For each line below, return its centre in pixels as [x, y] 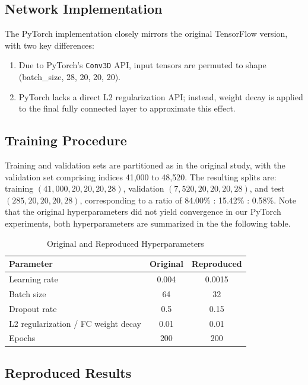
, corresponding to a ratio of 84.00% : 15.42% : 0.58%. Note [188, 200]
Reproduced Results [68, 372]
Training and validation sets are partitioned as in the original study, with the [145, 165]
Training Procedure [66, 140]
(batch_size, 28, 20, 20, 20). [69, 77]
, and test [267, 188]
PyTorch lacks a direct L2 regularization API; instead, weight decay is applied [161, 96]
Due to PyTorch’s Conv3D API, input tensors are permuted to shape [142, 65]
